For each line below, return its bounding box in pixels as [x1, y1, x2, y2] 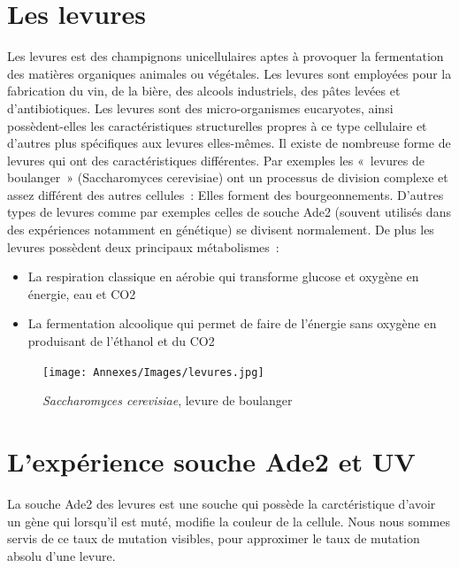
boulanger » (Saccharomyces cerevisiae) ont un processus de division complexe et [7, 168, 448, 187]
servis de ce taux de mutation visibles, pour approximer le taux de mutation [7, 529, 420, 548]
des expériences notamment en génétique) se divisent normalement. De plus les [7, 220, 434, 239]
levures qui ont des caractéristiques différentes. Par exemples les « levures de [7, 150, 425, 169]
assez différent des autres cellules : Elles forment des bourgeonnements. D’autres [7, 185, 444, 203]
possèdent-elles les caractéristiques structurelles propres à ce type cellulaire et [7, 116, 427, 134]
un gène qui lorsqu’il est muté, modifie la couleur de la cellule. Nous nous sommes [7, 511, 451, 530]
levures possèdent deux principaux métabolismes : [7, 237, 279, 256]
